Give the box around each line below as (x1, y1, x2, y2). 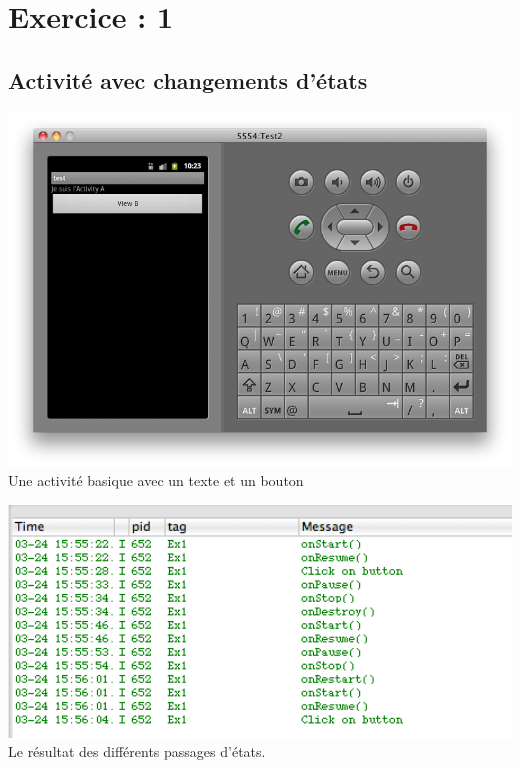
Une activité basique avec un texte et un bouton (8, 470, 304, 491)
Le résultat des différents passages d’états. (8, 741, 266, 762)
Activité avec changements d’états (8, 64, 368, 95)
